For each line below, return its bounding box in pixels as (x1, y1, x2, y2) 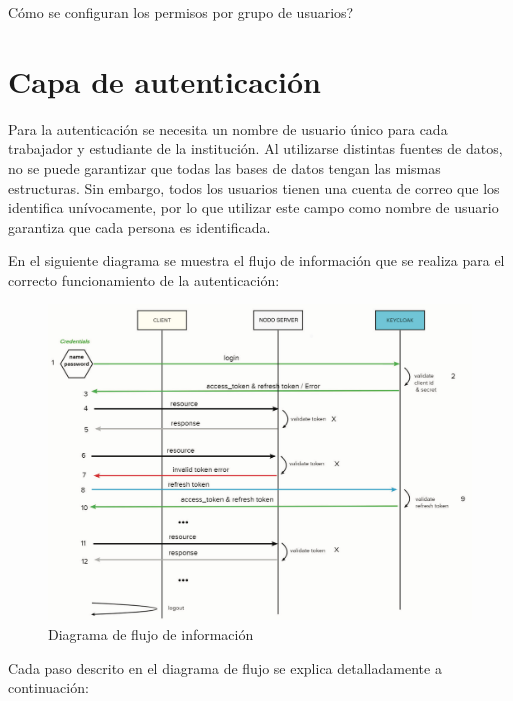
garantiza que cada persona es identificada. (8, 216, 271, 237)
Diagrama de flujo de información (48, 623, 254, 644)
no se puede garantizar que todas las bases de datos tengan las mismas (8, 157, 441, 178)
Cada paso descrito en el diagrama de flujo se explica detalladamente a (8, 657, 442, 678)
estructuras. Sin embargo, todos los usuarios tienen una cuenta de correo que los (8, 177, 500, 198)
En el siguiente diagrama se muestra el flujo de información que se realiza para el (8, 250, 505, 271)
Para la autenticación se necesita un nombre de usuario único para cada (8, 118, 448, 139)
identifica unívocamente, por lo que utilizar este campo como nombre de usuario (8, 197, 499, 218)
